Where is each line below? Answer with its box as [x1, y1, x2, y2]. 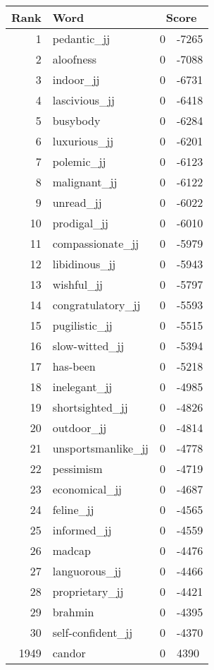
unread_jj [52, 194, 102, 210]
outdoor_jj [52, 419, 107, 436]
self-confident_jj [52, 624, 133, 640]
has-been [52, 358, 96, 374]
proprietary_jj [52, 583, 124, 599]
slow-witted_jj [52, 337, 125, 354]
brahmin [52, 604, 94, 620]
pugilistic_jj [52, 317, 113, 333]
